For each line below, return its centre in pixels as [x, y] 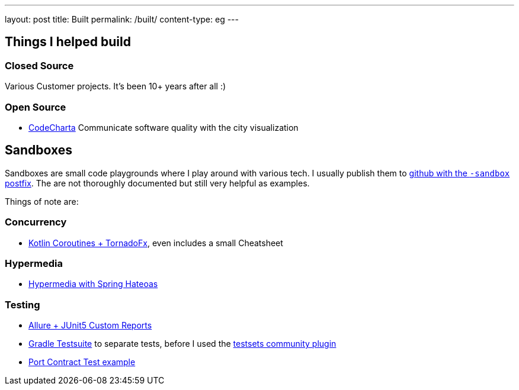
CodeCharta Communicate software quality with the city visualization [164, 127]
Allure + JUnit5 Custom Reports [90, 325]
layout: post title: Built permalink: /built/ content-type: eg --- [122, 19]
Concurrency [36, 222]
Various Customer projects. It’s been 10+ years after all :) [116, 86]
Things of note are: [42, 201]
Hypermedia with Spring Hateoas [93, 284]
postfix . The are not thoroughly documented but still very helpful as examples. [157, 183]
